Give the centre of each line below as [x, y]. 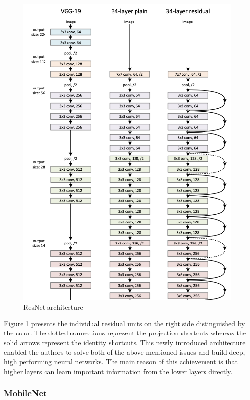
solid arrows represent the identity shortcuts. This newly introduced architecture [125, 342]
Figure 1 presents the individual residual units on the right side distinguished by [125, 323]
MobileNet [25, 393]
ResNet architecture [53, 306]
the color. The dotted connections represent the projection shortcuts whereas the [125, 333]
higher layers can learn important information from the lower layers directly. [118, 371]
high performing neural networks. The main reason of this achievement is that [121, 361]
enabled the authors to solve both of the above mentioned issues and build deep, [125, 352]
